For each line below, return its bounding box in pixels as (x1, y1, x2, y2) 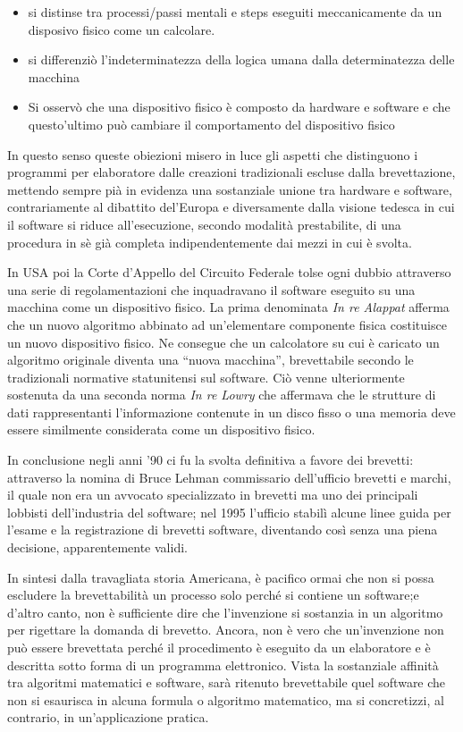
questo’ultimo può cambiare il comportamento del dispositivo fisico (28, 114, 395, 133)
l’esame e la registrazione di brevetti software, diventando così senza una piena (7, 520, 438, 539)
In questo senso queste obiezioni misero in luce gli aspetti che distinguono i (7, 145, 418, 164)
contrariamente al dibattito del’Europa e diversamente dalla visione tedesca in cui (7, 198, 455, 216)
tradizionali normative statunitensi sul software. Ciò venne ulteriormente (7, 367, 405, 386)
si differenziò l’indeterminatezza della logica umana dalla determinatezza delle (28, 50, 455, 69)
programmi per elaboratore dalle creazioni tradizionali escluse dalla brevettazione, (7, 163, 456, 181)
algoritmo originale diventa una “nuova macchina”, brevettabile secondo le (7, 350, 414, 369)
